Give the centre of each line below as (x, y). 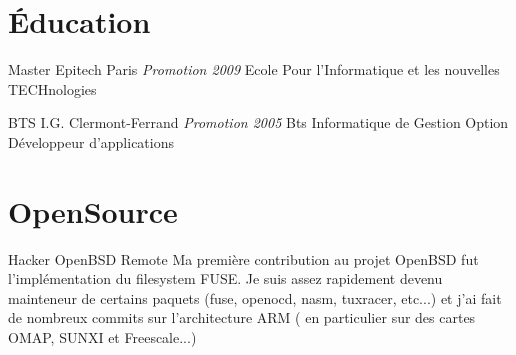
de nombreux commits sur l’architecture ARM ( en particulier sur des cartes (242, 317)
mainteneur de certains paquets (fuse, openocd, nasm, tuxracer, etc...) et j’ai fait (255, 297)
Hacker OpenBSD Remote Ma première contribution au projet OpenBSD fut (243, 258)
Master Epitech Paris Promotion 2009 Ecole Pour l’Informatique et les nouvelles (254, 69)
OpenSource (93, 210)
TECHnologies (52, 88)
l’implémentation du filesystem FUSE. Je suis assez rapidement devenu (225, 278)
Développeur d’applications (91, 141)
